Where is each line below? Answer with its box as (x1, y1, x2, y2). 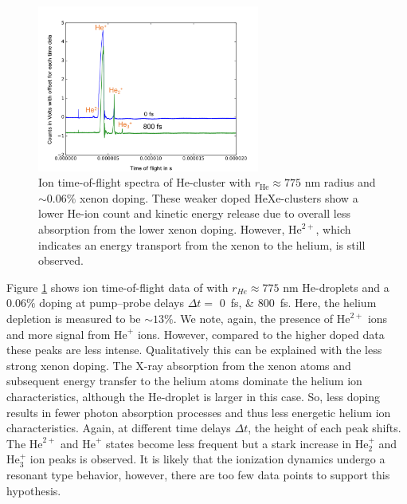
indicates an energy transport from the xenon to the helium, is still (38, 236, 366, 253)
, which (315, 221, 351, 238)
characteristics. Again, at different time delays (6, 419, 231, 436)
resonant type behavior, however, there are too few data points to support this (6, 466, 390, 482)
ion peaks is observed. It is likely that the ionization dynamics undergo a (29, 451, 385, 467)
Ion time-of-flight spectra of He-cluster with (38, 174, 251, 191)
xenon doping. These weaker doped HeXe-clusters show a (80, 189, 358, 206)
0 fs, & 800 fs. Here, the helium (219, 294, 377, 311)
